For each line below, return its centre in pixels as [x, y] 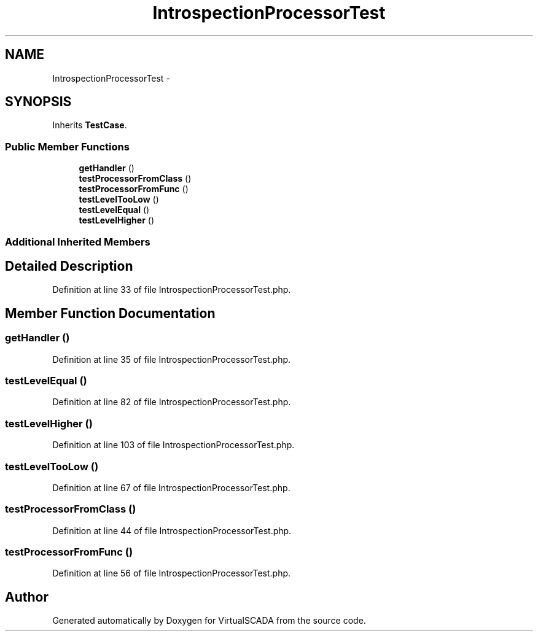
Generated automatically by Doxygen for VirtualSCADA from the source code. [209, 621]
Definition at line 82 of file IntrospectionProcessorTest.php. [172, 402]
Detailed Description [69, 266]
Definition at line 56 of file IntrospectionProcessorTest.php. [172, 573]
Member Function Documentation [110, 313]
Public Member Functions [67, 146]
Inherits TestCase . [90, 125]
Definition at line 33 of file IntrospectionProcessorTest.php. [172, 290]
